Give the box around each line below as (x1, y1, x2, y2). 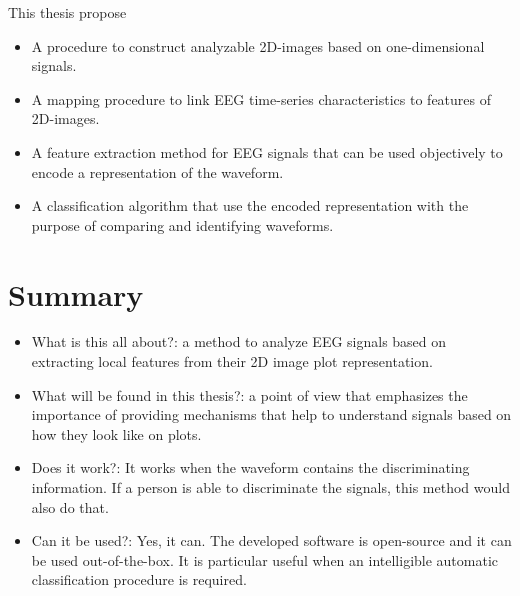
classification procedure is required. (31, 569, 247, 590)
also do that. (31, 496, 109, 517)
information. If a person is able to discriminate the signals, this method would (31, 477, 510, 498)
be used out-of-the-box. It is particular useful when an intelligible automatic (31, 549, 499, 570)
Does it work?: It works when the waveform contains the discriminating (31, 457, 470, 478)
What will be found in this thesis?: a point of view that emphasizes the (31, 384, 468, 405)
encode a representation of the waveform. (31, 161, 284, 182)
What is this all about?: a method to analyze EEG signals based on (31, 331, 447, 352)
